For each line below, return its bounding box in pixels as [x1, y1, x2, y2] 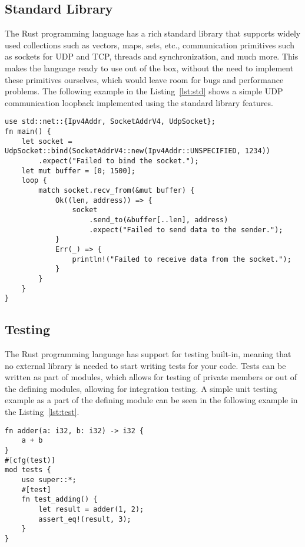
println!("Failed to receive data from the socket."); [72, 255, 291, 263]
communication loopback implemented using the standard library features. [5, 96, 273, 108]
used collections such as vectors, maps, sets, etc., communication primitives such [5, 38, 294, 51]
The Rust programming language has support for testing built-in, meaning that [5, 348, 291, 360]
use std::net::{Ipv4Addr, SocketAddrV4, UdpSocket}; [5, 117, 216, 126]
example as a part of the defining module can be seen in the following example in [5, 394, 298, 406]
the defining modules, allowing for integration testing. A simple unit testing [5, 382, 277, 394]
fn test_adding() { [21, 495, 98, 504]
